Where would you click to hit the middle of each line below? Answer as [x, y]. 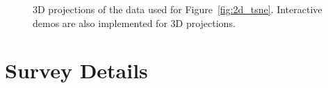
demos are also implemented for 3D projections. [134, 23]
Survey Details [76, 70]
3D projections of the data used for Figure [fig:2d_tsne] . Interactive [178, 9]
